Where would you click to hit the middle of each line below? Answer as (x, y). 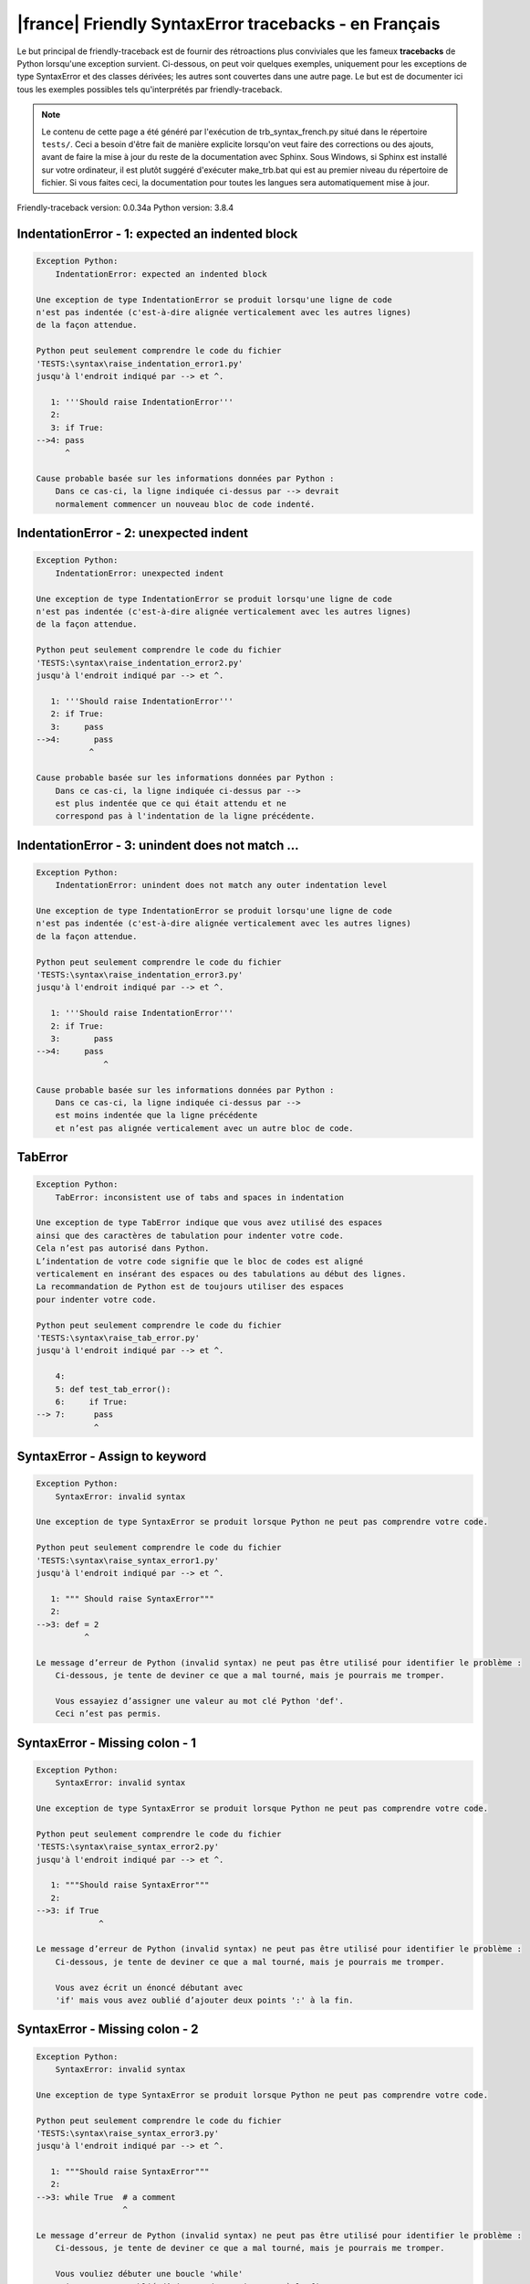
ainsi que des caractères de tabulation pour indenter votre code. (190, 1235)
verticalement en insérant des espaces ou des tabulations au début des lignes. (221, 1274)
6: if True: (91, 1401)
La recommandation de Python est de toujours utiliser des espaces (190, 1287)
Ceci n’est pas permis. (108, 1714)
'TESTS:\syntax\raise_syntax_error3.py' (127, 2133)
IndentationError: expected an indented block (161, 274)
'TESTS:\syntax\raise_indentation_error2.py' (140, 663)
